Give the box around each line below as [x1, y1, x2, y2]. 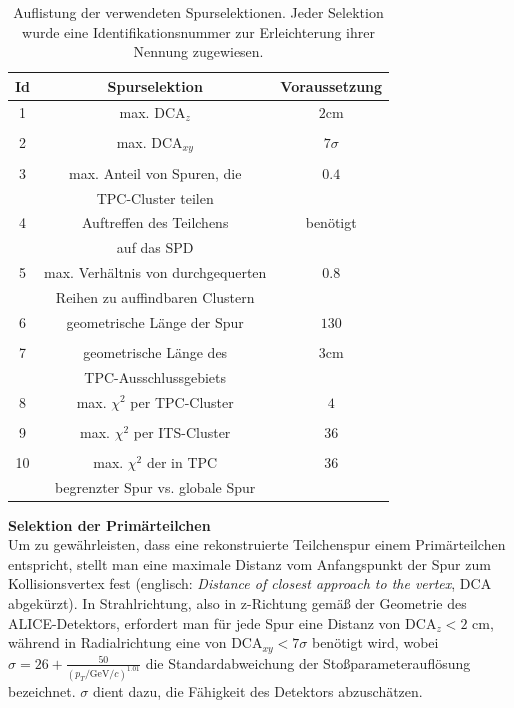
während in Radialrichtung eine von [8, 632, 227, 653]
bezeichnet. [8, 680, 76, 701]
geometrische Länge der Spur [66, 311, 244, 332]
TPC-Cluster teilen [96, 187, 214, 208]
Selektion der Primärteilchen [8, 514, 211, 535]
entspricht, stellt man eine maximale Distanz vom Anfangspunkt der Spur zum [8, 553, 491, 574]
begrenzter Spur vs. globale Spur [55, 476, 256, 497]
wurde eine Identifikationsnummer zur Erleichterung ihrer [22, 21, 375, 42]
